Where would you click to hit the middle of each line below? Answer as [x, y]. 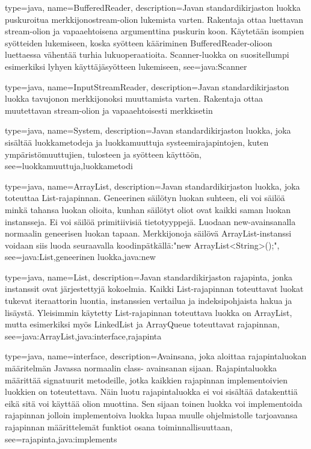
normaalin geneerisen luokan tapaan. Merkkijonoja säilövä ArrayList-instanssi [148, 233]
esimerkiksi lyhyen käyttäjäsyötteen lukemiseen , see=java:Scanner [126, 66]
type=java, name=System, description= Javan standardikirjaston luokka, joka [148, 130]
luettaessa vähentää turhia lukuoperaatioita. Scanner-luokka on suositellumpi [147, 54]
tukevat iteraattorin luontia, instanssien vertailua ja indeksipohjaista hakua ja [149, 301]
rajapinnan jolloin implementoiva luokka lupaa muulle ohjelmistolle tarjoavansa [151, 415]
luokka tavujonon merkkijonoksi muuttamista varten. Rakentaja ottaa [134, 98]
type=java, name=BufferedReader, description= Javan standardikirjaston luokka [153, 7]
